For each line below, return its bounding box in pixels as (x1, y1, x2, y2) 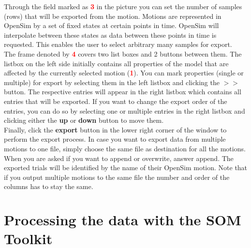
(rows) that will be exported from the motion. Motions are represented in (4, 11, 221, 21)
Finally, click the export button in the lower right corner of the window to (4, 124, 227, 134)
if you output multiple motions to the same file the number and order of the (4, 172, 230, 182)
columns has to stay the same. (4, 181, 93, 191)
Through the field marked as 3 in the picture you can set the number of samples (4, 1, 242, 11)
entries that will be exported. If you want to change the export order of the (4, 96, 227, 106)
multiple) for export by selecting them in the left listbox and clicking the (4, 77, 220, 87)
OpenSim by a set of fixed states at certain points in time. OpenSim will (4, 20, 219, 30)
